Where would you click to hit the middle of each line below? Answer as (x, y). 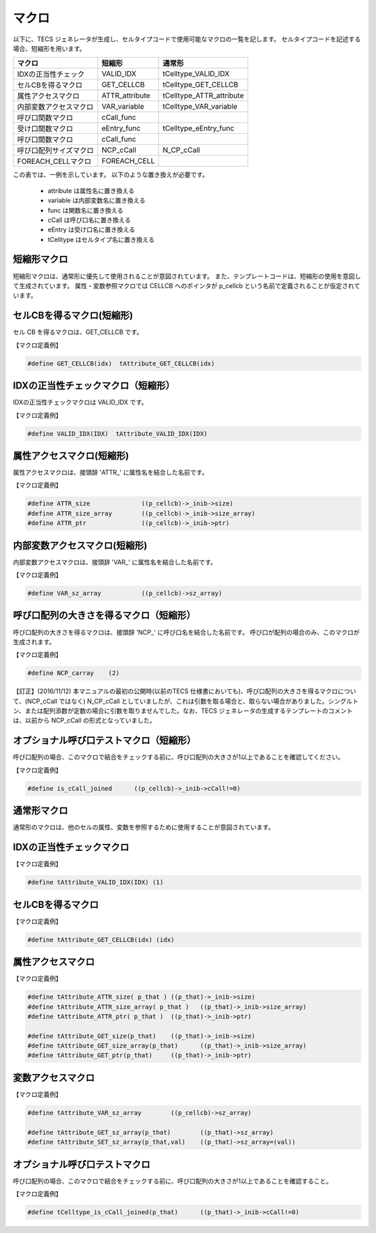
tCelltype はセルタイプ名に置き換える (101, 239)
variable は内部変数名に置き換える (96, 201)
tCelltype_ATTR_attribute (203, 96)
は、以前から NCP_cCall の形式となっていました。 (84, 720)
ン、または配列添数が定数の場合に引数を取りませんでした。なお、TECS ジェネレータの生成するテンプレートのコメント (183, 711)
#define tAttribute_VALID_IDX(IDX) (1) (95, 883)
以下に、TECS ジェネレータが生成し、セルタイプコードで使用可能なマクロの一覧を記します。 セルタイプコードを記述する (187, 39)
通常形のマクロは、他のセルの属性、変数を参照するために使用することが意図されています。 (144, 827)
